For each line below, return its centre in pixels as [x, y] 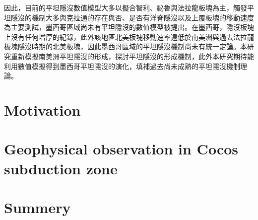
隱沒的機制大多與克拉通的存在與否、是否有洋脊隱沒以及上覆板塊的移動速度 [132, 17]
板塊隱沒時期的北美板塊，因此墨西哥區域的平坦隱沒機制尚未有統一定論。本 [126, 46]
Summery [37, 207]
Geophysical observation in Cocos [121, 149]
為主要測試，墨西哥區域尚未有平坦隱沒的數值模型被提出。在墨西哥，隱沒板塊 [129, 27]
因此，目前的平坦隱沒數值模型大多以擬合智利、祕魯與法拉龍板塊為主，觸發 [126, 7]
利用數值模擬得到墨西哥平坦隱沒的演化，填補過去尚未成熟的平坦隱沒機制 [122, 66]
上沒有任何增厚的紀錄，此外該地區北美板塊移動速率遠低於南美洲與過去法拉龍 [129, 37]
